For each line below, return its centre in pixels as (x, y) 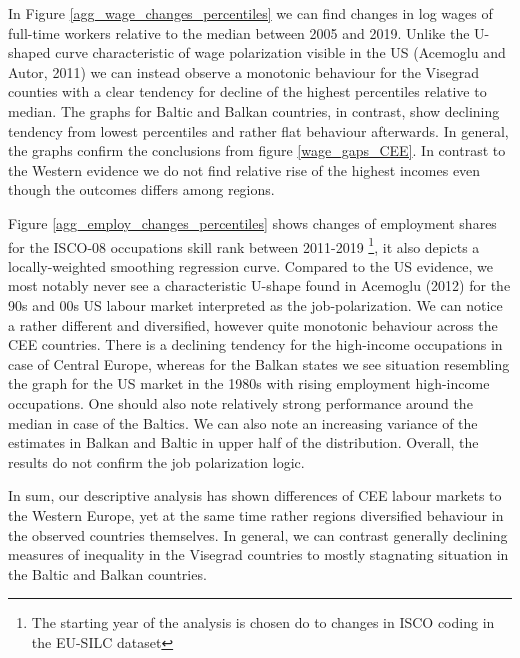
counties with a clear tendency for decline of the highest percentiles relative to (247, 91)
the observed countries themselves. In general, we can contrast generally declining (258, 534)
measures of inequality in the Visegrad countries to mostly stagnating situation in (258, 554)
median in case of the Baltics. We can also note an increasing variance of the (243, 422)
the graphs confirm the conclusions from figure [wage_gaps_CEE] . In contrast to (257, 150)
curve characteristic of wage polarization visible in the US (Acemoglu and (280, 52)
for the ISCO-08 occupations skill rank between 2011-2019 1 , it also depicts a (244, 245)
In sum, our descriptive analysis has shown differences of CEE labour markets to (255, 495)
